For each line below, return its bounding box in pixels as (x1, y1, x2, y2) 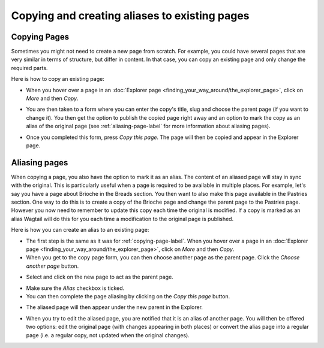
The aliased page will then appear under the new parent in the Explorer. (26, 304, 203, 311)
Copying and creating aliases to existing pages (11, 9, 250, 22)
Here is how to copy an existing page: (11, 75, 104, 83)
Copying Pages (11, 32, 69, 42)
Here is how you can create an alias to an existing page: (11, 226, 149, 234)
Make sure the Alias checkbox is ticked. (26, 285, 125, 292)
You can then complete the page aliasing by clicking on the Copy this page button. (26, 292, 230, 299)
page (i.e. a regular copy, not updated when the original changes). (26, 331, 190, 338)
